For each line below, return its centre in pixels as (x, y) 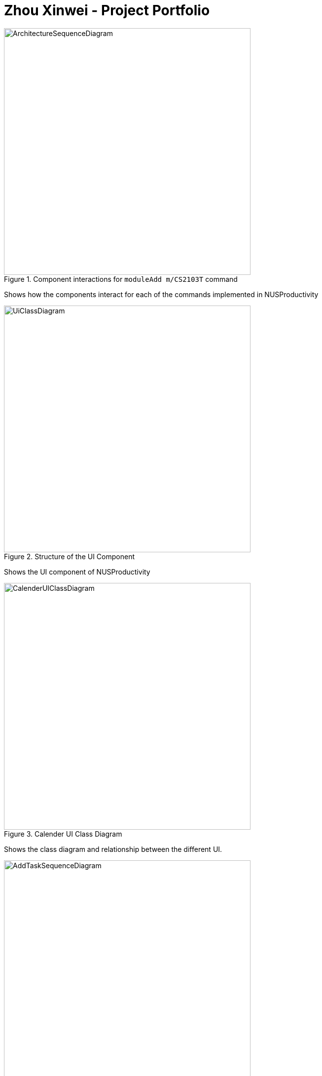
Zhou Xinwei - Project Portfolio (107, 10)
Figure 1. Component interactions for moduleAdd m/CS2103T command (121, 279)
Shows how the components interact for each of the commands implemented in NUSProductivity (161, 294)
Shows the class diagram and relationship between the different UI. (113, 849)
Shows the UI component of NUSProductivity (77, 572)
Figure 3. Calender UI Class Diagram (63, 834)
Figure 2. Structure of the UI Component (69, 556)
